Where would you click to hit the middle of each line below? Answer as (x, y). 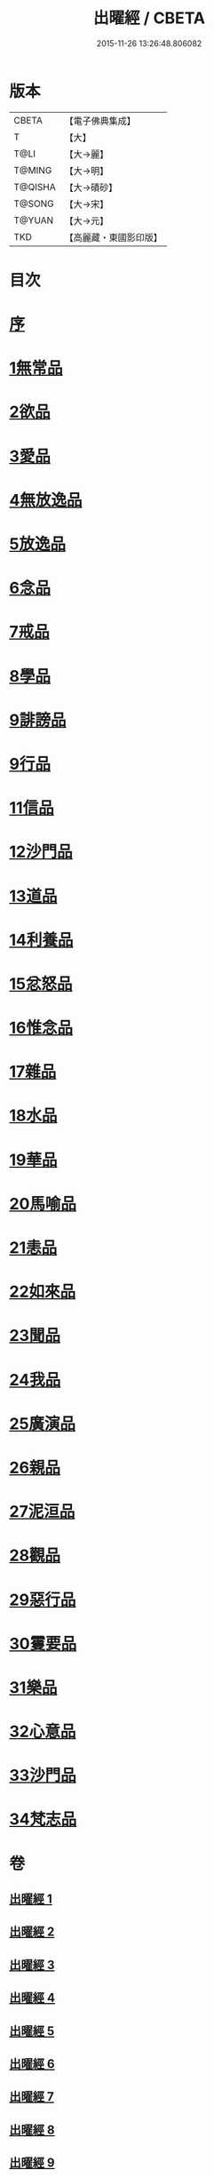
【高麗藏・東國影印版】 (113, 237)
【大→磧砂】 (91, 187)
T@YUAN (34, 220)
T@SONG (34, 203)
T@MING (33, 170)
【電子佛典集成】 (100, 121)
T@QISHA (35, 187)
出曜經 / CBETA (149, 18)
